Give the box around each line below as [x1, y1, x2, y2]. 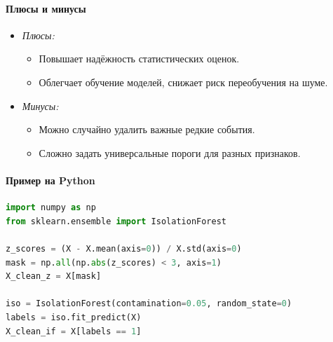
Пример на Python [6, 172, 95, 187]
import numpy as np [6, 203, 96, 213]
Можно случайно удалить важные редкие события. [39, 122, 255, 137]
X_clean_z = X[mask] [6, 271, 102, 282]
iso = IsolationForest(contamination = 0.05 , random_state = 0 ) [6, 299, 292, 309]
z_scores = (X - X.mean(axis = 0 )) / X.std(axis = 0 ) [6, 243, 242, 254]
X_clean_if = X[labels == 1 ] [6, 326, 142, 336]
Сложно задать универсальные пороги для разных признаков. [39, 145, 301, 160]
